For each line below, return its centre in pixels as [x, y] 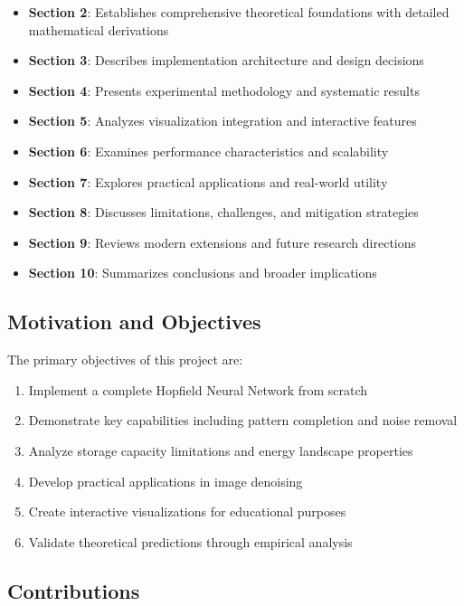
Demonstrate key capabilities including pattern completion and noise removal [243, 420]
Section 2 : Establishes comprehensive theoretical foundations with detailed [239, 12]
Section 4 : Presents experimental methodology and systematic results [224, 90]
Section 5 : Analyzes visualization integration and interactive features [223, 121]
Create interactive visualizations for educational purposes [187, 511]
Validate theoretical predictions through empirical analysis [190, 541]
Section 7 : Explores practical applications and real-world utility [208, 181]
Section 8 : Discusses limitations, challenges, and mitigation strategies [223, 212]
